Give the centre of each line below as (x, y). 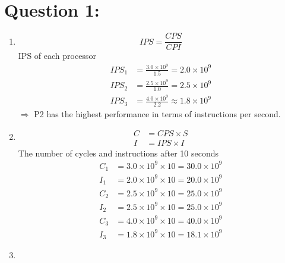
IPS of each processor (57, 56)
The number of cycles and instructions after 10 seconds (118, 153)
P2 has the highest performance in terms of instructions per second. (157, 114)
